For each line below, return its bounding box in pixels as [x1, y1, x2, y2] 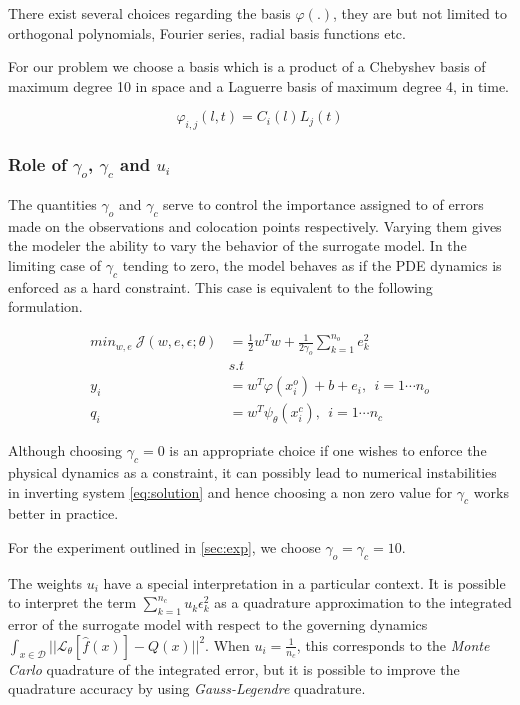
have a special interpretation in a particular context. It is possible [103, 572, 506, 593]
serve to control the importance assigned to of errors [163, 193, 484, 214]
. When [205, 634, 250, 655]
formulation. [8, 296, 83, 317]
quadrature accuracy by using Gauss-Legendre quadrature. [8, 678, 366, 699]
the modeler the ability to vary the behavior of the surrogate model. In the [8, 235, 467, 256]
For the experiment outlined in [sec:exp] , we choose [8, 536, 321, 557]
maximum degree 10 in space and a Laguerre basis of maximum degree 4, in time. [8, 75, 510, 96]
